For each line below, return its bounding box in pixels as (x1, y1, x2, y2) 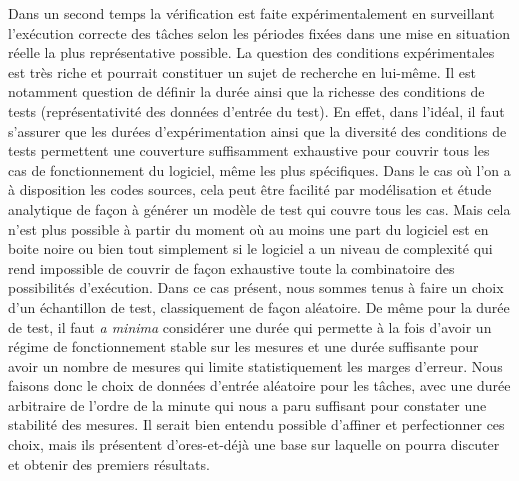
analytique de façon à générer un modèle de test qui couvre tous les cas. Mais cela (8, 198, 511, 219)
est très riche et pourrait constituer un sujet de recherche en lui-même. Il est (8, 61, 477, 82)
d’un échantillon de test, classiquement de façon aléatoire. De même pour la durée (8, 296, 510, 317)
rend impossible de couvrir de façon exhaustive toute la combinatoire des (8, 257, 455, 278)
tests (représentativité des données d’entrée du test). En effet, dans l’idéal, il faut (8, 100, 505, 121)
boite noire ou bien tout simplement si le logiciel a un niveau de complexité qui (8, 238, 493, 259)
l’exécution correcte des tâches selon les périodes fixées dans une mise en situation (8, 22, 511, 43)
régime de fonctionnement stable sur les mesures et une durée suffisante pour (8, 336, 479, 357)
